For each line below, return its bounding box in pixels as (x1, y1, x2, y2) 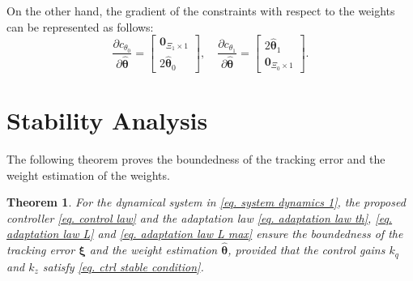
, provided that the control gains (228, 241, 385, 258)
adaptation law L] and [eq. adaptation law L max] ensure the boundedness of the (6, 225, 403, 242)
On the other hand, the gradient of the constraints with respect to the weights (6, 2, 395, 19)
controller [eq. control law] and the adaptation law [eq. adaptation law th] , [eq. (6, 209, 393, 226)
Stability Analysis (6, 103, 208, 136)
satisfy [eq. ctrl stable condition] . (42, 258, 204, 275)
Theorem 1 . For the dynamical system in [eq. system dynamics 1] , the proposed (6, 194, 406, 211)
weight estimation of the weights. (6, 166, 170, 183)
